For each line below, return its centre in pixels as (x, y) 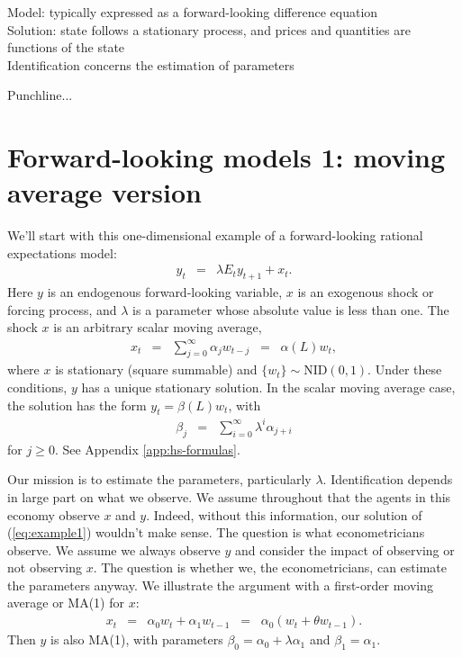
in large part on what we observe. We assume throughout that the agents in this (229, 496)
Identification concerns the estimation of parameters (151, 64)
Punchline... (40, 95)
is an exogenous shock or (366, 292)
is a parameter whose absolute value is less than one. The (291, 309)
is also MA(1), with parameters (137, 639)
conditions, (37, 387)
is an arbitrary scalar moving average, (158, 327)
